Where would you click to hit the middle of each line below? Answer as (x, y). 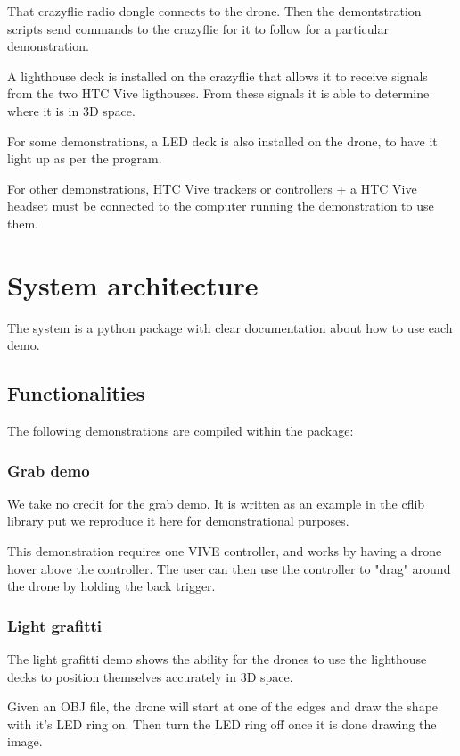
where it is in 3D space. (71, 110)
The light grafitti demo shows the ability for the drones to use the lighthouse (217, 659)
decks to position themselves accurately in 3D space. (150, 676)
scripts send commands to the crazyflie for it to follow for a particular (198, 28)
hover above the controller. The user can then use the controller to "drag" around (229, 568)
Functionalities (76, 393)
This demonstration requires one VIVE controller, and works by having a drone (225, 551)
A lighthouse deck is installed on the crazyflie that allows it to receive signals (218, 75)
